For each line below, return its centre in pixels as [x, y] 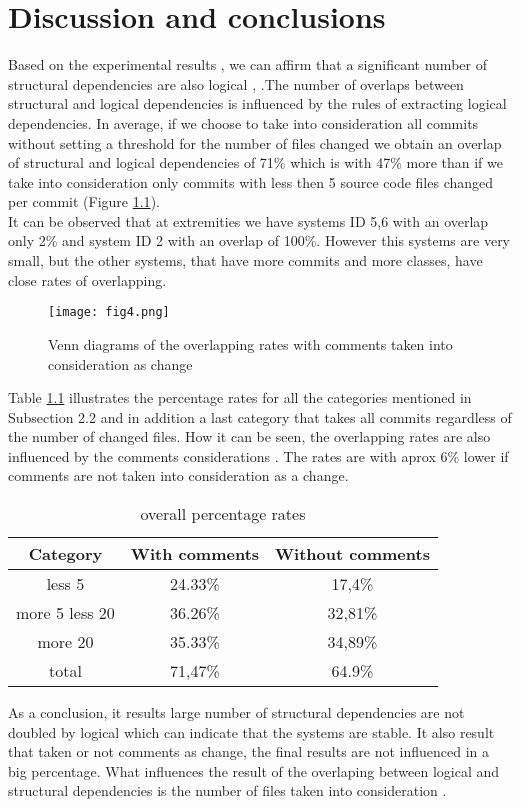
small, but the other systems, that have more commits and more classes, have [245, 260]
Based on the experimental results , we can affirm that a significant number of [247, 64]
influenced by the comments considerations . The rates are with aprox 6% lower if [258, 455]
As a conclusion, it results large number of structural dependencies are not [236, 712]
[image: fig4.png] [109, 312]
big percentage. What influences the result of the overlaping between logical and [254, 770]
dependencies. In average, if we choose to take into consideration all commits [243, 122]
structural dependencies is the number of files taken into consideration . [227, 790]
